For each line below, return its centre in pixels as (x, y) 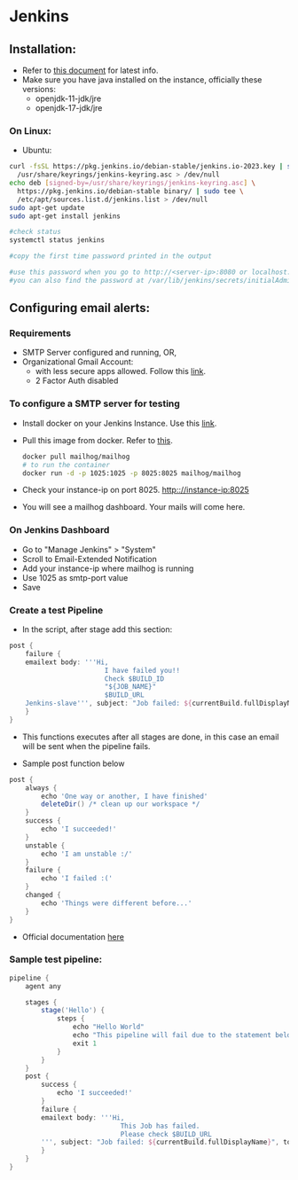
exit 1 (85, 1043)
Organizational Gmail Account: (78, 362)
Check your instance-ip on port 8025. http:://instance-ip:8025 (136, 490)
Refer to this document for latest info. (90, 70)
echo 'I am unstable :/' (87, 854)
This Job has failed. (160, 1126)
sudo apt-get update (47, 207)
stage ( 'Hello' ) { (73, 1011)
